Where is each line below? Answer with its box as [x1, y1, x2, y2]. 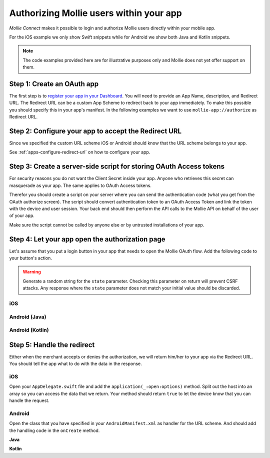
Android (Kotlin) [9, 326, 49, 333]
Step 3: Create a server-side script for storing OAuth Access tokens [9, 162, 225, 171]
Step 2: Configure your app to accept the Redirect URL [9, 127, 182, 135]
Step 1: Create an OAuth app [9, 79, 99, 88]
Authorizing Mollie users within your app [9, 7, 182, 18]
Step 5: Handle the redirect [9, 340, 95, 349]
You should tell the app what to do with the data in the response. [9, 360, 142, 367]
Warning [22, 269, 41, 275]
